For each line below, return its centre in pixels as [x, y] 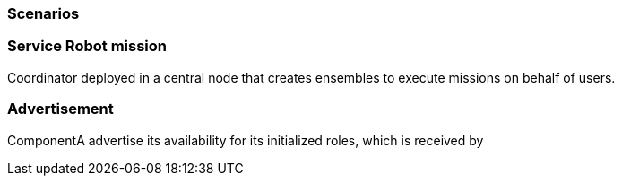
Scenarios [43, 13]
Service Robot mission [87, 46]
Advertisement [60, 109]
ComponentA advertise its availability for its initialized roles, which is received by [246, 140]
